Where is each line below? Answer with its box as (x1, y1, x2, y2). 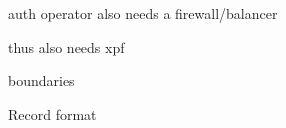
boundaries (8, 70, 75, 91)
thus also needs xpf (8, 36, 125, 57)
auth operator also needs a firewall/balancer (8, 3, 278, 23)
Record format (8, 103, 97, 124)
